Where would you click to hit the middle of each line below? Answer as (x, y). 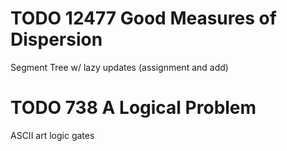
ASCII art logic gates (52, 135)
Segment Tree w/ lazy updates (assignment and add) (119, 67)
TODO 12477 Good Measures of (143, 18)
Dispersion (56, 39)
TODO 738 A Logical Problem (133, 108)
